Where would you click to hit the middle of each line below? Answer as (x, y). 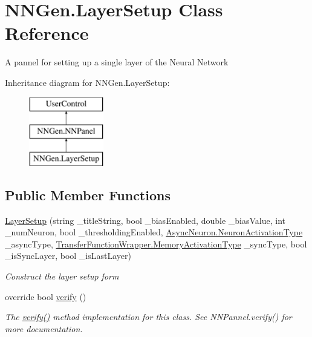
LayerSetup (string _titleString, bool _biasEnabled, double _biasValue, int (145, 220)
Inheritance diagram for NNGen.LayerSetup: (87, 82)
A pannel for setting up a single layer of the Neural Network (117, 62)
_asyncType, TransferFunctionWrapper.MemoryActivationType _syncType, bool (156, 244)
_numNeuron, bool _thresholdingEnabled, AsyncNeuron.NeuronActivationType (154, 232)
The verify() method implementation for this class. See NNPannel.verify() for (148, 317)
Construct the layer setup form (62, 276)
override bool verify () (46, 296)
